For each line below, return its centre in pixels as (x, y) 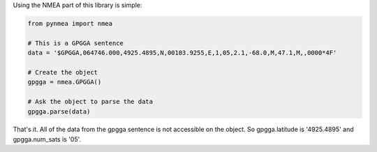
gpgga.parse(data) (59, 111)
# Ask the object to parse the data (90, 102)
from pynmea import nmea (70, 23)
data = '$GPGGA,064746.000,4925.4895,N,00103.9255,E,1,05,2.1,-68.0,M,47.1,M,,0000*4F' (182, 53)
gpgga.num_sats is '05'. (47, 139)
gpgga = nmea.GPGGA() (65, 82)
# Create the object (62, 72)
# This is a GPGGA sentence (75, 43)
